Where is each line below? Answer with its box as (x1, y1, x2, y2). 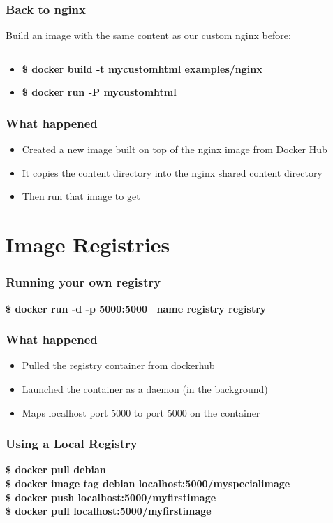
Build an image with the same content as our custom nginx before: (6, 28, 291, 43)
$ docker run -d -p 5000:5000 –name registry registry (6, 301, 267, 315)
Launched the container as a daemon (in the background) (22, 382, 268, 396)
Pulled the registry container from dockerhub (22, 358, 215, 373)
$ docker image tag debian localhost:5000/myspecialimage (6, 476, 290, 490)
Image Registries (6, 230, 170, 259)
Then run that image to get (22, 189, 140, 203)
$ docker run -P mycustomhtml (22, 85, 177, 99)
